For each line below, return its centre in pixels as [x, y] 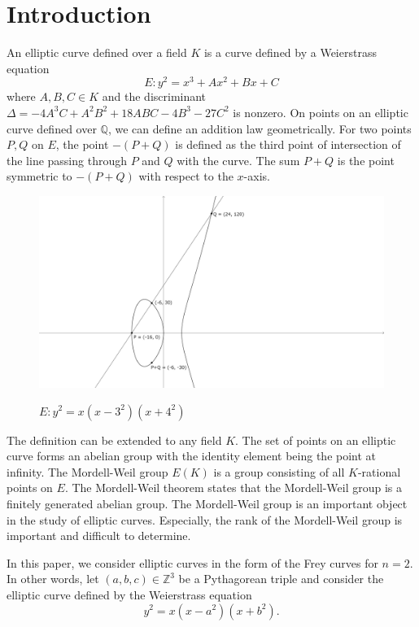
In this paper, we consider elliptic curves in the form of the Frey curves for [192, 562]
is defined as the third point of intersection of [288, 144]
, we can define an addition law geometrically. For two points [260, 128]
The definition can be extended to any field [114, 440]
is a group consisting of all [279, 471]
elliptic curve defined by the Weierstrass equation [129, 594]
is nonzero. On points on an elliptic [321, 112]
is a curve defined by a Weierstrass [290, 52]
